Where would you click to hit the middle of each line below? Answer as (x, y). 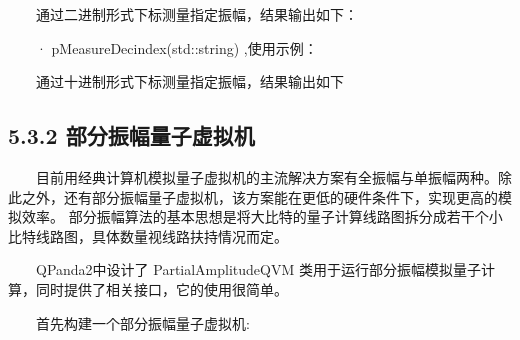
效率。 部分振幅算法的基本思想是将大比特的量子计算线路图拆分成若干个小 (262, 216)
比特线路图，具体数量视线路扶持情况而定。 (148, 235)
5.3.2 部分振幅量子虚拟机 (131, 135)
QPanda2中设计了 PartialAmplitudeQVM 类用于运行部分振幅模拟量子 (258, 269)
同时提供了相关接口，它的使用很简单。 (161, 288)
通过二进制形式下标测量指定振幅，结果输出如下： (197, 14)
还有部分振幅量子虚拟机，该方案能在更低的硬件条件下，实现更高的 (280, 196)
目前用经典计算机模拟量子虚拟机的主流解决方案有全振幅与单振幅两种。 (267, 176)
